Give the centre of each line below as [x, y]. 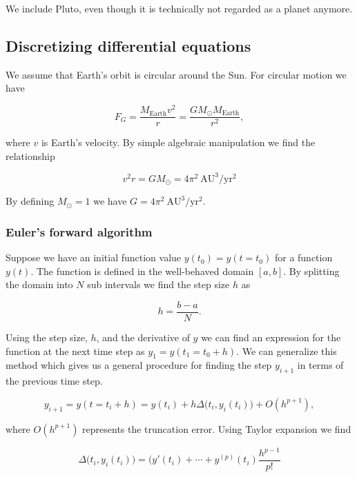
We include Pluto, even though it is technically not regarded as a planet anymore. [179, 8]
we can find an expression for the [271, 337]
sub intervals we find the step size [158, 284]
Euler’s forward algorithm [79, 231]
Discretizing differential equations [128, 45]
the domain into [39, 284]
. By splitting [311, 271]
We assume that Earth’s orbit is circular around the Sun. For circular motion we [176, 74]
